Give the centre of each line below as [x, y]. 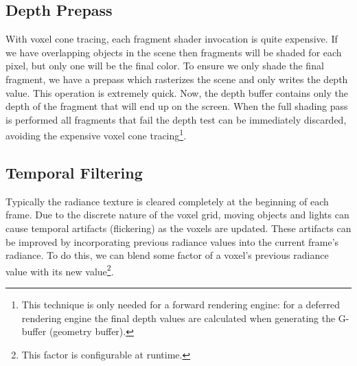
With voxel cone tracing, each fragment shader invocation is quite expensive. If [172, 39]
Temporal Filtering [74, 172]
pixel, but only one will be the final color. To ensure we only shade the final [165, 66]
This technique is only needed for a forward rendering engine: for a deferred [181, 305]
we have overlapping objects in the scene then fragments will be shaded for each [174, 52]
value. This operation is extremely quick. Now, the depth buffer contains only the [177, 92]
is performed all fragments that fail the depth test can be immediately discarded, [176, 119]
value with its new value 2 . [60, 270]
